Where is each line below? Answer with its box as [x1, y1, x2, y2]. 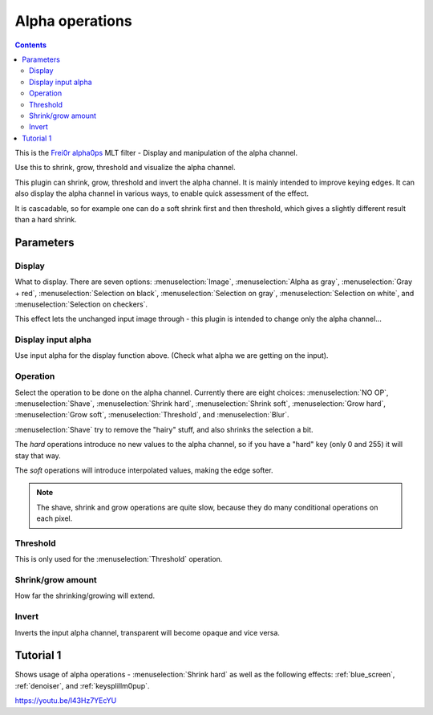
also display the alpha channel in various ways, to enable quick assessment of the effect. [14, 189, 309, 198]
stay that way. [14, 450, 62, 461]
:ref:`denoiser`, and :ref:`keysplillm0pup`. [14, 680, 150, 690]
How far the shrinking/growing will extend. [14, 591, 156, 601]
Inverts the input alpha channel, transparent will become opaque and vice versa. [14, 628, 281, 637]
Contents [14, 40, 47, 50]
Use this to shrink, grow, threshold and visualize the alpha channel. [14, 163, 236, 173]
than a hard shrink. [14, 215, 77, 225]
